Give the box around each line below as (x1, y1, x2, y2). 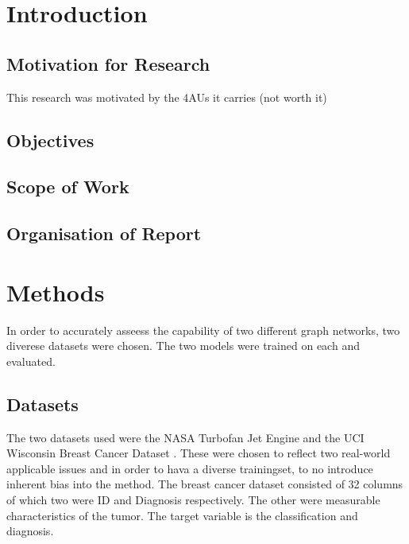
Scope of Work (6, 174, 129, 199)
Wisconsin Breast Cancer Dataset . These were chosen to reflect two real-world (6, 445, 391, 461)
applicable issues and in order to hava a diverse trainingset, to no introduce (6, 460, 373, 476)
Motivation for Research (6, 51, 210, 76)
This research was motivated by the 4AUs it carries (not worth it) (6, 88, 327, 105)
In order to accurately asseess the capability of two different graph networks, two (6, 321, 400, 338)
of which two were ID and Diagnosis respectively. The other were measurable (6, 492, 380, 507)
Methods (6, 275, 105, 308)
